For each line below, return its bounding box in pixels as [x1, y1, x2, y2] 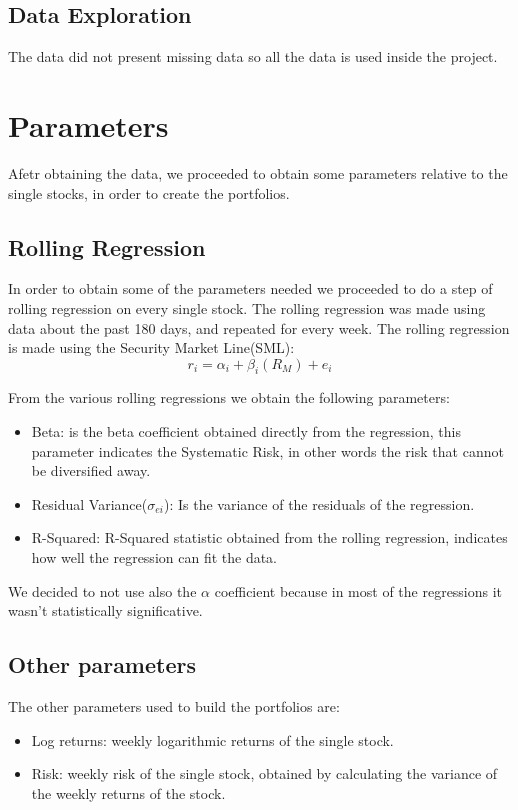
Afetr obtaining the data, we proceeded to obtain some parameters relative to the [8, 162, 508, 183]
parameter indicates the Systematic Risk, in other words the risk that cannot [31, 440, 504, 461]
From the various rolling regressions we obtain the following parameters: [8, 387, 450, 408]
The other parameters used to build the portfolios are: [8, 696, 340, 717]
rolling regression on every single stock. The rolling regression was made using [8, 297, 486, 318]
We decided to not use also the [8, 580, 197, 601]
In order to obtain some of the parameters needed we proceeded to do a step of [8, 278, 493, 299]
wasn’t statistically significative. [8, 600, 203, 621]
